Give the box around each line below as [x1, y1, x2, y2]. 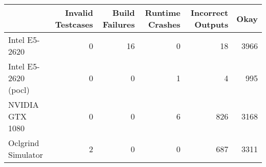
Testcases [55, 18, 93, 30]
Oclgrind [8, 137, 39, 149]
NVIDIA [8, 99, 39, 110]
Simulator [8, 149, 43, 160]
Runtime [145, 7, 181, 18]
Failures [102, 18, 135, 30]
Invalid [65, 7, 93, 18]
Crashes [148, 18, 181, 30]
